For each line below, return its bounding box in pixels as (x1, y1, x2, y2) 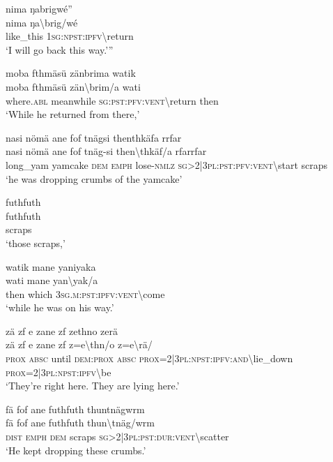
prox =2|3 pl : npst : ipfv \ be (6, 364, 111, 379)
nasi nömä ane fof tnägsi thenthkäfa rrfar (6, 130, 182, 144)
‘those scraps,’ (6, 235, 65, 250)
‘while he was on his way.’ (6, 300, 114, 315)
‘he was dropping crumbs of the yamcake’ (6, 171, 183, 186)
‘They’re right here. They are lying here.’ (6, 378, 180, 393)
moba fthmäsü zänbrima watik (6, 66, 136, 80)
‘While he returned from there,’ (6, 107, 140, 121)
